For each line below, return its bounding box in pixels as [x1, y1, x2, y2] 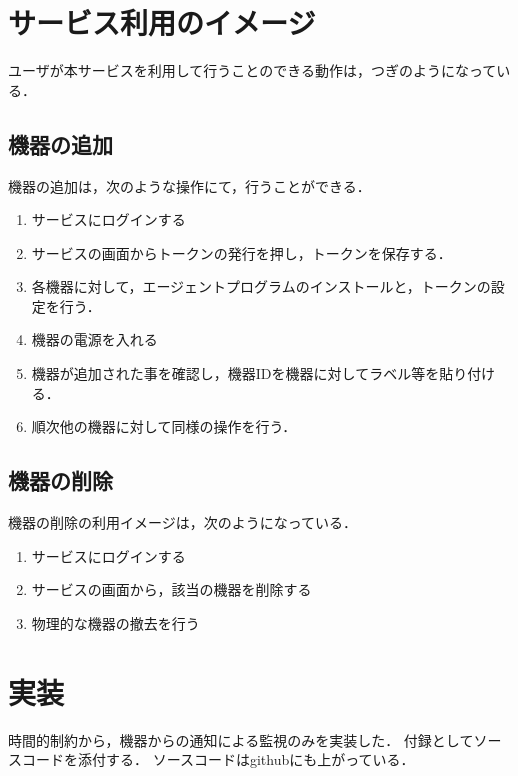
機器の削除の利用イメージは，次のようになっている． [8, 512, 358, 533]
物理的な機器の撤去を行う [31, 612, 200, 633]
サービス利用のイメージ [8, 2, 316, 43]
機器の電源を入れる [31, 329, 158, 350]
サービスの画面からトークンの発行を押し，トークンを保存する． [31, 242, 452, 263]
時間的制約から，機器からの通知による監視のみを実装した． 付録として [8, 729, 474, 750]
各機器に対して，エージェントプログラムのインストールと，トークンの [31, 276, 491, 297]
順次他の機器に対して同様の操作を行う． [31, 416, 297, 437]
